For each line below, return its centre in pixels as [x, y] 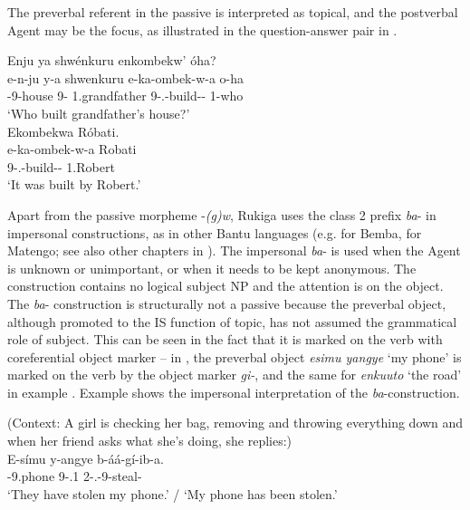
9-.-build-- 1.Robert [61, 166]
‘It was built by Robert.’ [74, 184]
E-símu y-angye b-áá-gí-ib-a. [86, 458]
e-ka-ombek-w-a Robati [72, 149]
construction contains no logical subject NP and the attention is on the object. [225, 286]
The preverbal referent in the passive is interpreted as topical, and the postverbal [233, 12]
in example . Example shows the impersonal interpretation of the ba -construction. [234, 392]
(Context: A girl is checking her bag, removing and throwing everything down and [235, 423]
